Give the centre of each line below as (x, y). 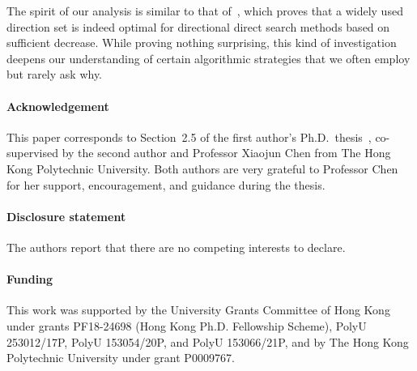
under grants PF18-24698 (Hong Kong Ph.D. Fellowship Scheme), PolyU (187, 325)
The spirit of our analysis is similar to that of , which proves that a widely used (205, 11)
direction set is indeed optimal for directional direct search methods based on (198, 26)
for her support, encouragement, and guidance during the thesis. (166, 184)
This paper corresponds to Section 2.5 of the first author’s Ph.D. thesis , (189, 136)
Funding (30, 279)
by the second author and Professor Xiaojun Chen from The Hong (226, 153)
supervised (32, 153)
